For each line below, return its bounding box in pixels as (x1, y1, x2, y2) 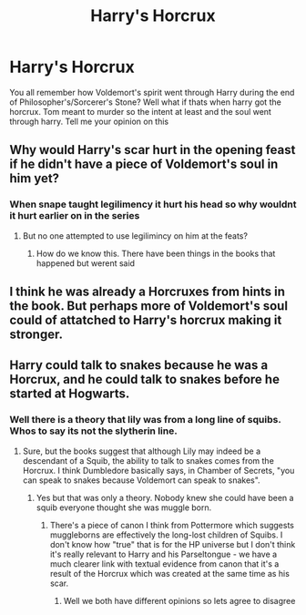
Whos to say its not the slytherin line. (9, 425, 178, 437)
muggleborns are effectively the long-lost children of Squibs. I (49, 529, 283, 540)
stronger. (9, 327, 64, 343)
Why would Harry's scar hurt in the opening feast (9, 142, 296, 158)
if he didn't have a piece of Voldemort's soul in (9, 157, 279, 172)
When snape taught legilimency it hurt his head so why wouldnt (9, 198, 297, 210)
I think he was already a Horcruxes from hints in (9, 284, 285, 300)
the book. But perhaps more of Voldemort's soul (9, 298, 289, 314)
